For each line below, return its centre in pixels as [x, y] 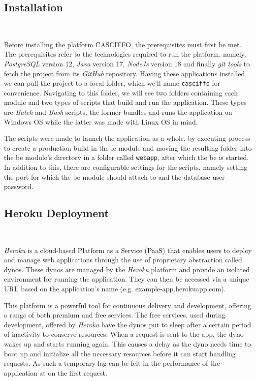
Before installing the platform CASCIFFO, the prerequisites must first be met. [123, 44]
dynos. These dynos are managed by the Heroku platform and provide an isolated [127, 269]
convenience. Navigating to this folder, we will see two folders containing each [121, 92]
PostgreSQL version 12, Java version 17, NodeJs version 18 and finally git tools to [127, 63]
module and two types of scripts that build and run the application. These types [125, 102]
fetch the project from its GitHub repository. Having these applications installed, [126, 73]
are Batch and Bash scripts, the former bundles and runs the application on [118, 112]
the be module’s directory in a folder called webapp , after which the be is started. [127, 157]
